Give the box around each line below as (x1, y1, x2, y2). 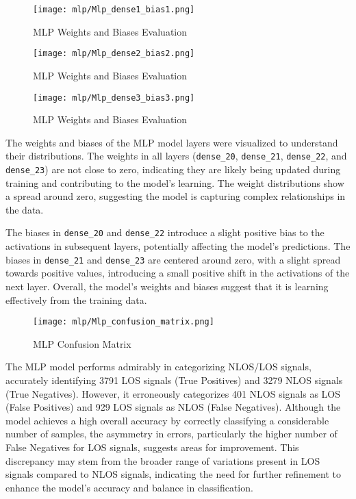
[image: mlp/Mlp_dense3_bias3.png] (33, 92, 195, 103)
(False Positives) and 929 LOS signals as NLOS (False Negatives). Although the (5, 400, 341, 414)
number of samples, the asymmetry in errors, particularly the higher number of (5, 426, 338, 441)
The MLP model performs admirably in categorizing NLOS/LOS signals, (5, 359, 311, 374)
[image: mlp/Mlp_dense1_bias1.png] (33, 5, 195, 14)
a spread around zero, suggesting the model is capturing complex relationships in (5, 189, 346, 203)
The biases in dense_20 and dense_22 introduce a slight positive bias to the (5, 225, 325, 240)
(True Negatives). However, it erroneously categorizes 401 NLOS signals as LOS (5, 386, 341, 400)
